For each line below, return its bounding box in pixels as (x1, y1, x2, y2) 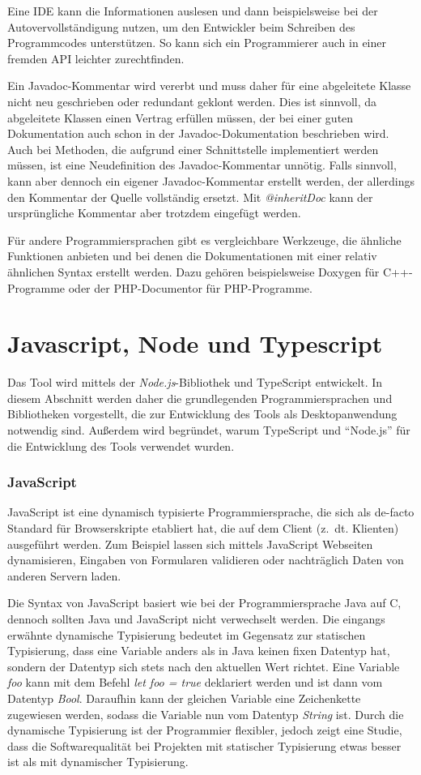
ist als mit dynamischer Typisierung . (7, 753, 189, 770)
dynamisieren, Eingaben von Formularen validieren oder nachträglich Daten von (7, 551, 404, 568)
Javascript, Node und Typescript (7, 327, 383, 360)
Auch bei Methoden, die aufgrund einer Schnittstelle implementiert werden (7, 140, 379, 157)
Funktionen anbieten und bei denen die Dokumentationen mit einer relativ (7, 247, 377, 264)
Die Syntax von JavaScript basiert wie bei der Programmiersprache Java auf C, (7, 594, 402, 611)
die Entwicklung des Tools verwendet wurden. (7, 437, 235, 454)
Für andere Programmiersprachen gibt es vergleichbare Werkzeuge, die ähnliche (7, 231, 402, 248)
